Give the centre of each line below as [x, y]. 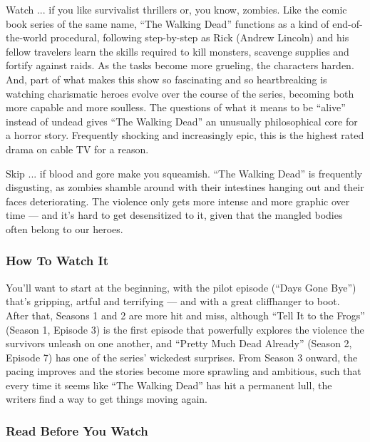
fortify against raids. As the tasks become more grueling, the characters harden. [180, 65]
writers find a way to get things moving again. [107, 399]
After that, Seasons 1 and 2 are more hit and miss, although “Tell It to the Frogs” [185, 315]
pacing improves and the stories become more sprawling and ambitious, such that [184, 371]
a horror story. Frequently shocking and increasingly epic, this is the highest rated [185, 135]
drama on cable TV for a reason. [77, 149]
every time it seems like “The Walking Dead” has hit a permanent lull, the [169, 385]
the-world [26, 37]
